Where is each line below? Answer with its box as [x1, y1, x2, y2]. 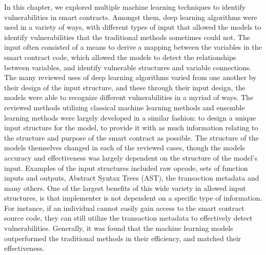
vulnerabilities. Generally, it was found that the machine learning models [4, 223, 233, 233]
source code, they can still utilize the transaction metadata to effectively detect [4, 212, 253, 223]
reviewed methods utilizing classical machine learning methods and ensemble [4, 102, 245, 112]
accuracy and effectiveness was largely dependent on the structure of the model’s [4, 152, 258, 163]
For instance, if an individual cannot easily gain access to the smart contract [4, 202, 244, 213]
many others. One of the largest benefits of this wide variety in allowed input [4, 182, 246, 193]
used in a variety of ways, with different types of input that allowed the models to [4, 22, 261, 32]
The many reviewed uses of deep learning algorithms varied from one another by [4, 72, 257, 83]
